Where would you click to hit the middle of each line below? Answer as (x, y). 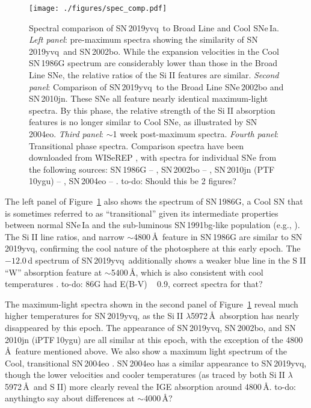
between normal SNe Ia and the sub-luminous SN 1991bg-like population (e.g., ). (152, 225)
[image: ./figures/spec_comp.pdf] (98, 8)
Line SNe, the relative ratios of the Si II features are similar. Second (154, 75)
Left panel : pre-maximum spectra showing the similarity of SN (143, 39)
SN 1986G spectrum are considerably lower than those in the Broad (153, 63)
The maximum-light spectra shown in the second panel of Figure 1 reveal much (152, 304)
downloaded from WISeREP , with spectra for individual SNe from (153, 157)
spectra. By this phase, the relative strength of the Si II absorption (152, 110)
